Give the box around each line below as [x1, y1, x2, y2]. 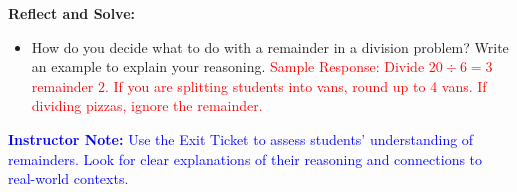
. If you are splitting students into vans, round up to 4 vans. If [105, 75, 487, 96]
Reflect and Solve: [8, 3, 135, 23]
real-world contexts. [8, 168, 129, 189]
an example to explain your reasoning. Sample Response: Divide [31, 56, 425, 77]
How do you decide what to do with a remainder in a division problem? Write [31, 36, 509, 57]
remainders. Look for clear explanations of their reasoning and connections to [8, 148, 483, 169]
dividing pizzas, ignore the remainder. [31, 95, 263, 116]
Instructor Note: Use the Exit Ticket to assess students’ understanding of [8, 128, 474, 149]
